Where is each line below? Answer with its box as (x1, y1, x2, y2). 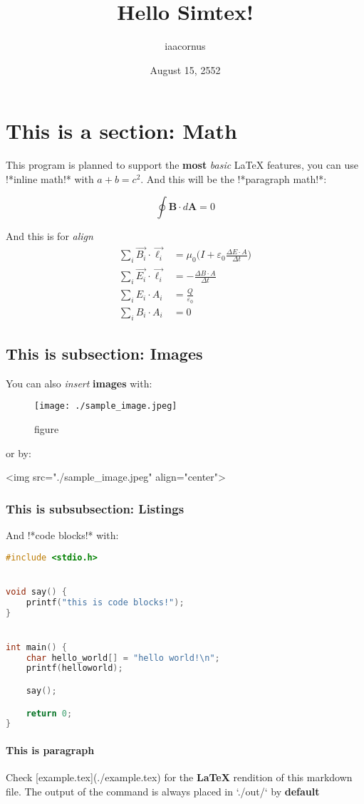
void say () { (6, 586, 67, 597)
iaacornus (165, 38, 206, 53)
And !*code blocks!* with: (6, 527, 119, 542)
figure (34, 421, 59, 436)
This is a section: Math (6, 116, 237, 145)
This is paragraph (6, 742, 95, 757)
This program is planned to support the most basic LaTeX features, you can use (6, 157, 359, 172)
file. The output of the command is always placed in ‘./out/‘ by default (6, 783, 320, 798)
